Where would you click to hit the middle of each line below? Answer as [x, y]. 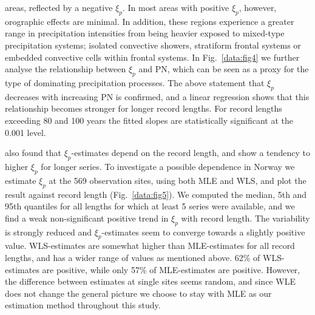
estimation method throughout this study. [83, 305]
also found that [33, 153]
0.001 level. [25, 132]
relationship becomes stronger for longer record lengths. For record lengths [144, 108]
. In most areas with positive [176, 7]
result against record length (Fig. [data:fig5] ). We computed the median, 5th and [156, 194]
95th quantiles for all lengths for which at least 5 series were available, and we [150, 206]
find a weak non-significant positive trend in [87, 218]
